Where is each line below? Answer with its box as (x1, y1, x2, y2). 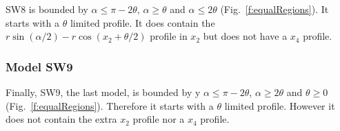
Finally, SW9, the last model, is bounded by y (6, 85, 201, 99)
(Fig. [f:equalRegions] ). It (220, 2, 329, 16)
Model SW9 (6, 58, 73, 75)
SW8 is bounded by (6, 2, 88, 16)
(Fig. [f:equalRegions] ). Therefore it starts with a (6, 98, 214, 112)
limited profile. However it (224, 98, 335, 112)
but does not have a (203, 29, 288, 43)
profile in (150, 29, 188, 43)
